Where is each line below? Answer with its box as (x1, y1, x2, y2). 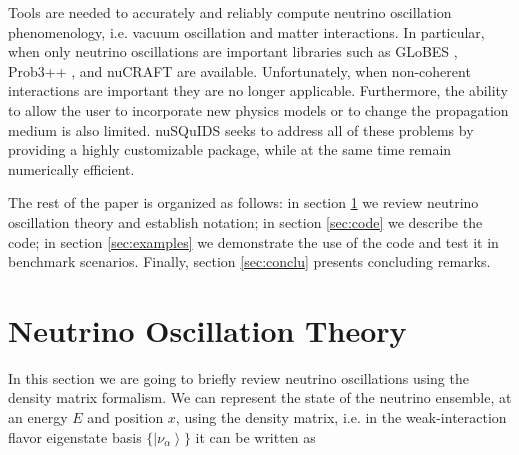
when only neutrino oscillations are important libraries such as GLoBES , (8, 41, 458, 62)
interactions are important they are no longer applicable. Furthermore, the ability (8, 80, 508, 101)
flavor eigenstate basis (8, 426, 142, 447)
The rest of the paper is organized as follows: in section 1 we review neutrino (8, 192, 479, 213)
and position (87, 407, 164, 428)
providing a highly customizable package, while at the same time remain (8, 139, 452, 160)
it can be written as (195, 426, 316, 447)
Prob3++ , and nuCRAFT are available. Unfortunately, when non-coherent (8, 60, 471, 81)
